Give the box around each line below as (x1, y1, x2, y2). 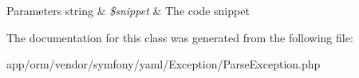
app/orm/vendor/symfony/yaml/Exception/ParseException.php (6, 56, 321, 72)
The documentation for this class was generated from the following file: (6, 29, 353, 45)
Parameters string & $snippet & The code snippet (6, 2, 250, 18)
